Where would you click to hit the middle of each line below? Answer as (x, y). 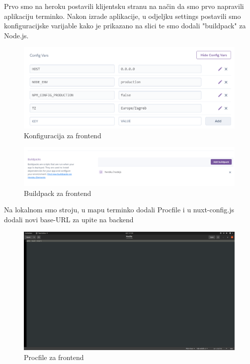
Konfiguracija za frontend (63, 135)
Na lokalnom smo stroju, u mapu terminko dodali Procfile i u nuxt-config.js (119, 210)
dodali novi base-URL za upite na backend (69, 219)
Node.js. (16, 35)
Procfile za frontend (54, 357)
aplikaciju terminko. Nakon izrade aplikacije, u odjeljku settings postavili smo (123, 16)
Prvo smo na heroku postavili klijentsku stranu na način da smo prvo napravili (124, 6)
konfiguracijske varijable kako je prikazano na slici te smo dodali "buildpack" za (125, 26)
